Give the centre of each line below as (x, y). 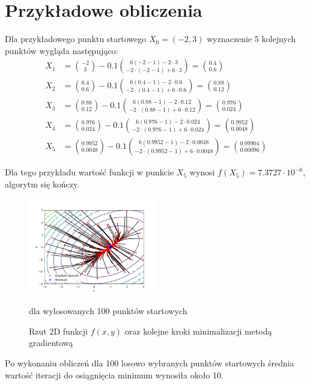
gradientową (51, 343)
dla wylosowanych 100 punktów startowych (108, 311)
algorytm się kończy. (42, 184)
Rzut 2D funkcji (59, 331)
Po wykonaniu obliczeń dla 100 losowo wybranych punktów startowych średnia (150, 363)
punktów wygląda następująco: (62, 50)
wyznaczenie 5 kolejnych (251, 39)
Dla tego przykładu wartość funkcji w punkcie (90, 172)
